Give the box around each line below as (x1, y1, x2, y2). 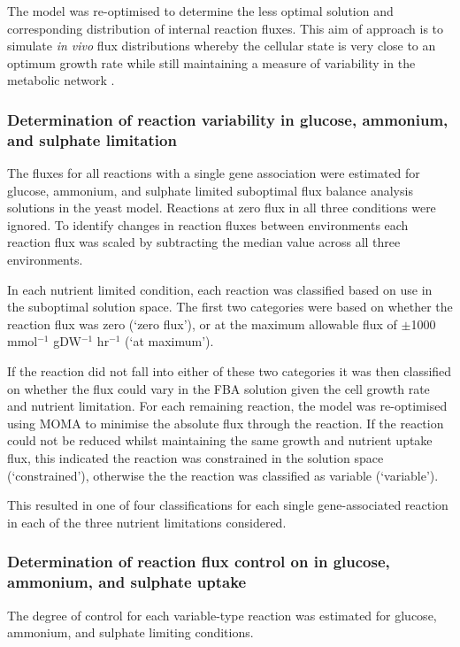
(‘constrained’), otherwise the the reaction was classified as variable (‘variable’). (7, 466, 439, 484)
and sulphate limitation (7, 128, 177, 150)
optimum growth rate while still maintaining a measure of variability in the (7, 53, 416, 72)
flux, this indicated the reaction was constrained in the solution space (7, 449, 384, 467)
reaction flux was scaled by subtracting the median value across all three (7, 233, 401, 251)
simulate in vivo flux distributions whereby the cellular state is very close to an (7, 36, 436, 55)
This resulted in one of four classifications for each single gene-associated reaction (7, 496, 448, 514)
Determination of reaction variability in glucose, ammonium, (7, 108, 448, 130)
